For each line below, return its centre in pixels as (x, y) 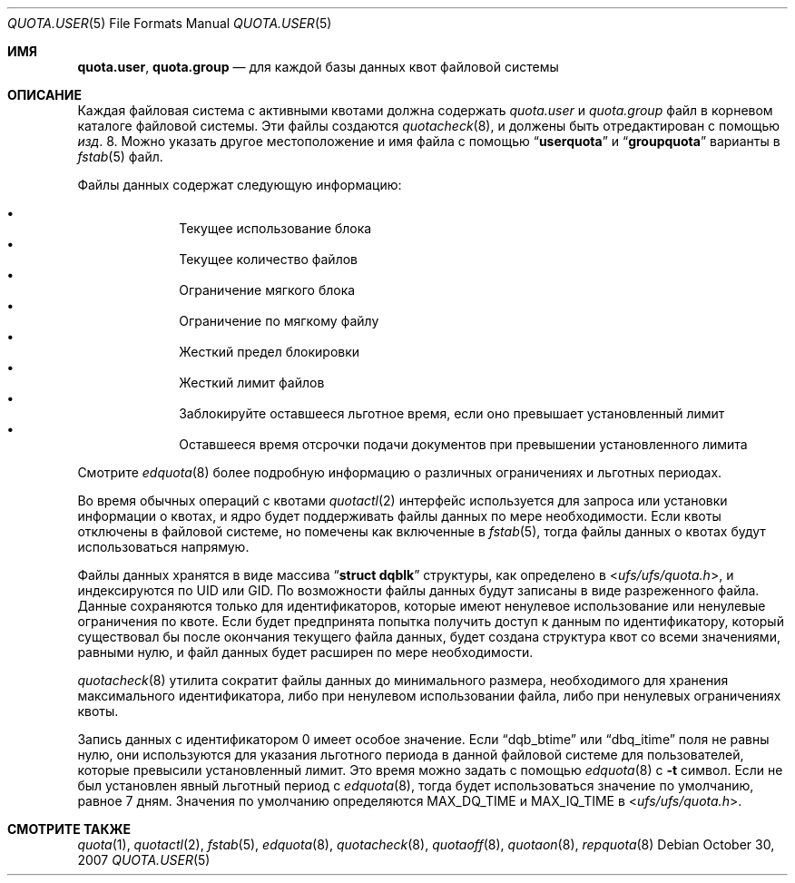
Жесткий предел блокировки (270, 352)
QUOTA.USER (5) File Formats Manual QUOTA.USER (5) (170, 23)
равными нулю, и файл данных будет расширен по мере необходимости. (305, 652)
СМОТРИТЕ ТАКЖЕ (69, 829)
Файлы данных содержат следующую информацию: (240, 185)
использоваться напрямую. (163, 547)
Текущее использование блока (275, 228)
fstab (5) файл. (120, 157)
